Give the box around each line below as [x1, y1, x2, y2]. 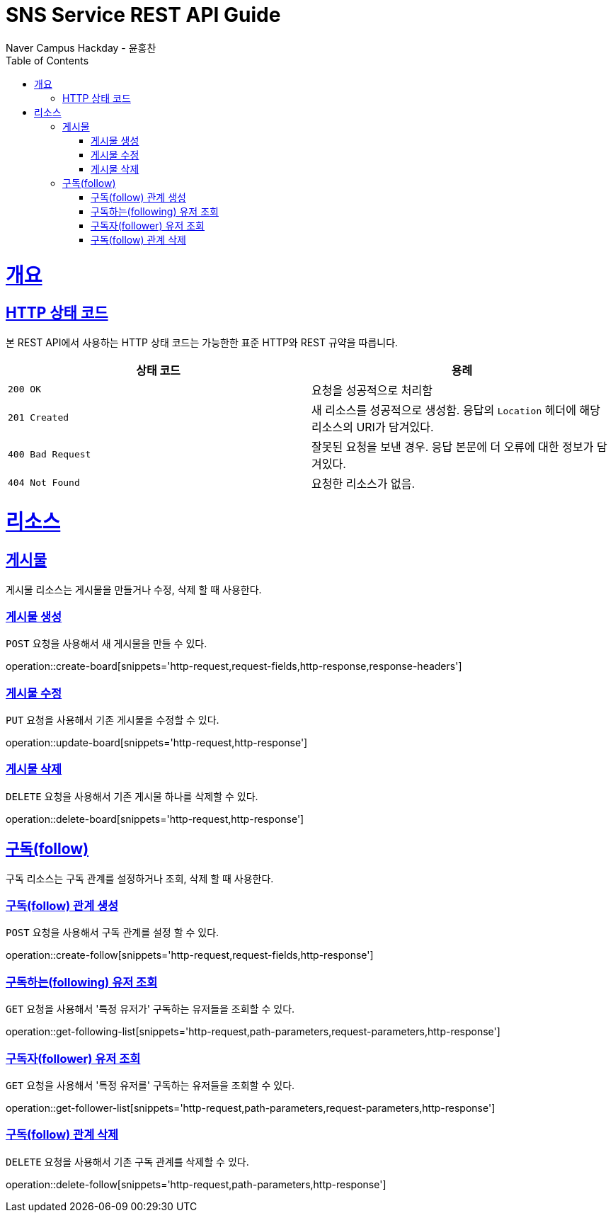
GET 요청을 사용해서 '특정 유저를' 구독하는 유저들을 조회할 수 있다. [6, 1078, 295, 1091]
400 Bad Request [8, 449, 91, 460]
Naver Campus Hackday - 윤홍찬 [6, 41, 156, 54]
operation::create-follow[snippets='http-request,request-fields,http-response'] [6, 949, 374, 962]
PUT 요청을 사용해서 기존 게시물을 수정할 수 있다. [6, 714, 219, 727]
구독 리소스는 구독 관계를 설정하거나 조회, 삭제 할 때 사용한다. [6, 872, 274, 884]
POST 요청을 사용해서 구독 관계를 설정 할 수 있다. [6, 926, 219, 939]
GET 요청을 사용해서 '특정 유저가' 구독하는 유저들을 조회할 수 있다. [6, 1003, 295, 1015]
